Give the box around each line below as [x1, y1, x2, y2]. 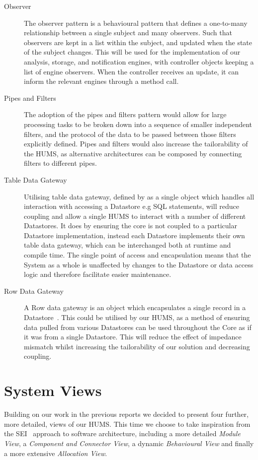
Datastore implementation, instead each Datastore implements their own [24, 230, 245, 240]
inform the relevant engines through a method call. [24, 76, 179, 86]
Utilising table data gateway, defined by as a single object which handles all [24, 191, 255, 201]
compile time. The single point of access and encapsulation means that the [24, 250, 251, 260]
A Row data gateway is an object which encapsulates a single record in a [24, 302, 246, 313]
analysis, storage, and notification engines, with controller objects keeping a [24, 56, 254, 66]
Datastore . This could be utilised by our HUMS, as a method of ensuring [24, 312, 250, 323]
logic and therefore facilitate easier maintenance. [24, 269, 172, 279]
